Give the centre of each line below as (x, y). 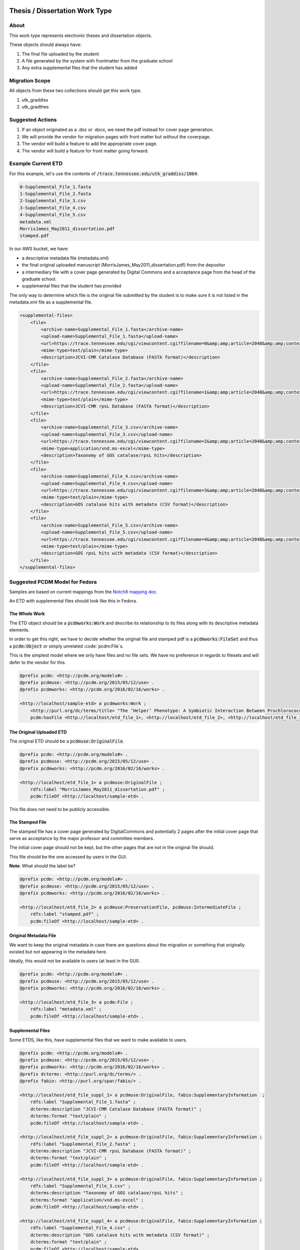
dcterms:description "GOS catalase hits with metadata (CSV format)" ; (120, 1235)
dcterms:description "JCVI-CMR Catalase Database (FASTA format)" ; (116, 1109)
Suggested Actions (33, 120)
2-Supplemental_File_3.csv (53, 201)
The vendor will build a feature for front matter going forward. (85, 150)
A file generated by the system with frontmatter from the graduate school (97, 60)
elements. (19, 630)
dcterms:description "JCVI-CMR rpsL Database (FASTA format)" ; (111, 1151)
